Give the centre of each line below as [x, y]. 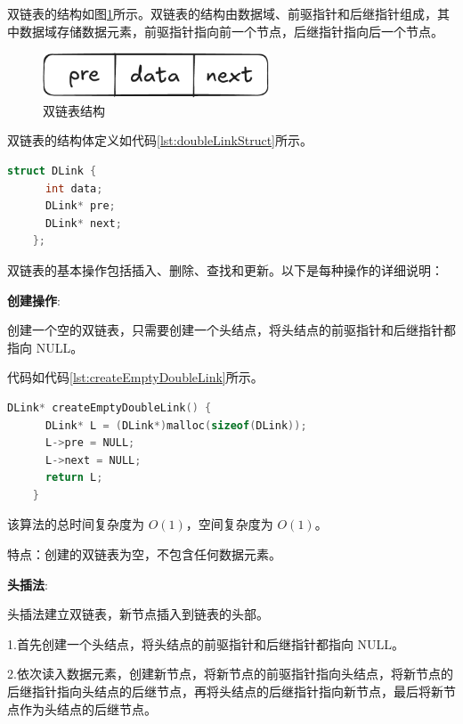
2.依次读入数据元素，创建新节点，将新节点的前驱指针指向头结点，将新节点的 [230, 674]
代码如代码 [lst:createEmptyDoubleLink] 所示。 [135, 377]
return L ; [74, 478]
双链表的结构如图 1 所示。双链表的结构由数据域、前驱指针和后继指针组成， [222, 13]
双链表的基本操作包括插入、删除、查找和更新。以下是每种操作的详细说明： [225, 269]
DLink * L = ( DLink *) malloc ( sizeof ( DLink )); [176, 425]
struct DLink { [52, 171]
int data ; [74, 188]
